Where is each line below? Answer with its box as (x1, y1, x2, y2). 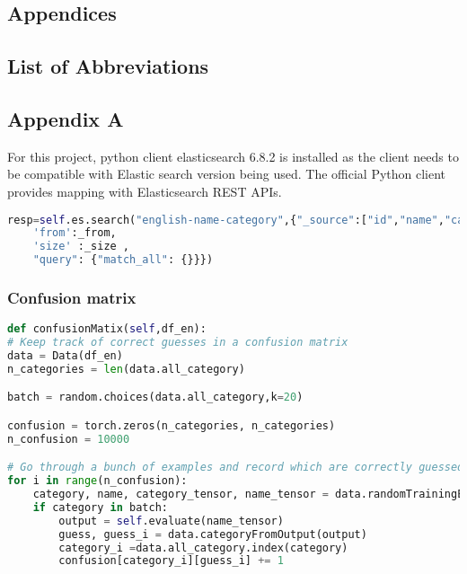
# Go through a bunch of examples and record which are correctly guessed (7, 461, 464, 474)
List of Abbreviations (7, 52, 209, 80)
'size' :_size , (32, 240, 130, 253)
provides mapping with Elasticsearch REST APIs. (7, 181, 282, 200)
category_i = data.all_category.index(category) (58, 541, 348, 554)
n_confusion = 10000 (7, 432, 130, 446)
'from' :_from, (32, 226, 117, 240)
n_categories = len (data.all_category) (7, 362, 245, 375)
